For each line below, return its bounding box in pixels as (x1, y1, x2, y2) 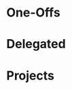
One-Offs (6, 5, 60, 21)
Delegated (6, 36, 66, 52)
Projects (6, 67, 55, 83)
